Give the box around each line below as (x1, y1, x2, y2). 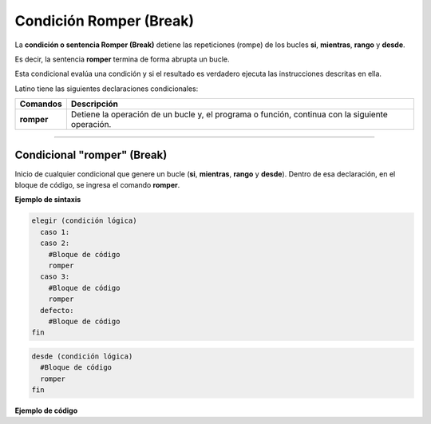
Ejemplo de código (14, 406, 78, 415)
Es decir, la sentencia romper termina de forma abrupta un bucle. (14, 54, 230, 64)
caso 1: (40, 228, 70, 236)
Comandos (19, 98, 63, 109)
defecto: (40, 306, 74, 315)
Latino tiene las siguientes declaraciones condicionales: (14, 84, 199, 93)
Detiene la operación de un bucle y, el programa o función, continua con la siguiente (70, 109, 389, 120)
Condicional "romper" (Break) (14, 148, 168, 161)
